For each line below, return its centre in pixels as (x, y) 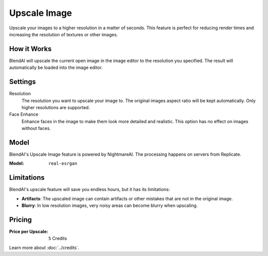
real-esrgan (63, 163)
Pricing (21, 220)
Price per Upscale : (29, 231)
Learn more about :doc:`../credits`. (44, 248)
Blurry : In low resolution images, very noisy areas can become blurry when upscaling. (110, 205)
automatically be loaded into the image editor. (56, 67)
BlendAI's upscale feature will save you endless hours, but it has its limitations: (90, 190)
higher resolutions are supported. (56, 107)
